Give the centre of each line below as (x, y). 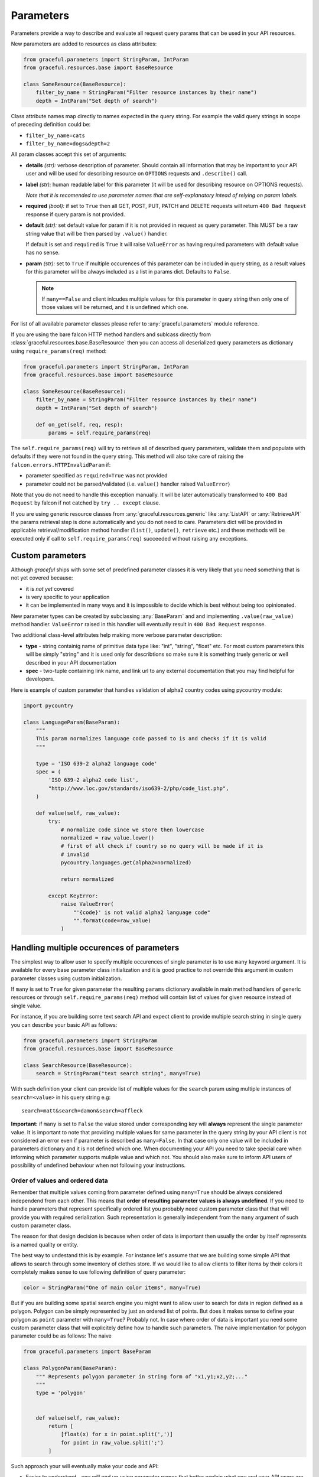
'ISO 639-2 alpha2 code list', (93, 780)
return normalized (87, 879)
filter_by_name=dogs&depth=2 (68, 144)
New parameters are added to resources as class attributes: (84, 44)
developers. (40, 679)
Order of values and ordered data (60, 1180)
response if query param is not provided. (75, 214)
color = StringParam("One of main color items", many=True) (112, 1287)
